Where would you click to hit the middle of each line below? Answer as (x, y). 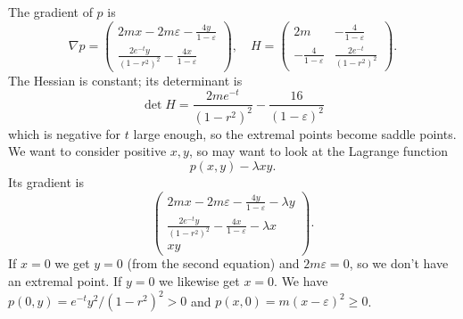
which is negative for (65, 133)
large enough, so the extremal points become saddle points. (295, 133)
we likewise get (199, 281)
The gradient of (50, 12)
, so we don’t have (399, 263)
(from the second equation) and (213, 263)
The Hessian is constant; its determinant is (125, 80)
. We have (301, 281)
